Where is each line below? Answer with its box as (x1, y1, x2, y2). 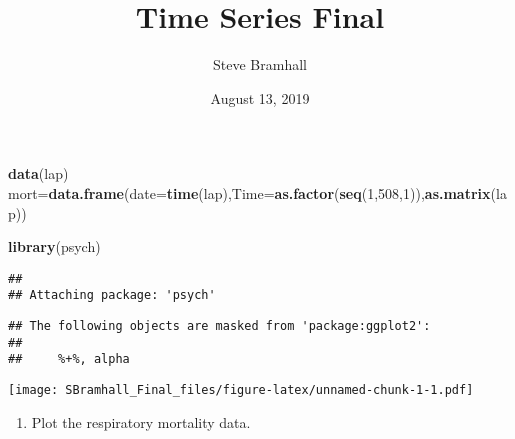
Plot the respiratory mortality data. (31, 411, 251, 432)
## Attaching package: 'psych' (8, 288, 216, 303)
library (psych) (8, 236, 101, 257)
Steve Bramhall (213, 54, 307, 75)
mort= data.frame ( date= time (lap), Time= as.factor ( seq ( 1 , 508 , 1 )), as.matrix (8, 182, 491, 203)
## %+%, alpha (8, 352, 130, 367)
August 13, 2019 (210, 87, 310, 108)
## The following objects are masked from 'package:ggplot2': (8, 319, 431, 333)
